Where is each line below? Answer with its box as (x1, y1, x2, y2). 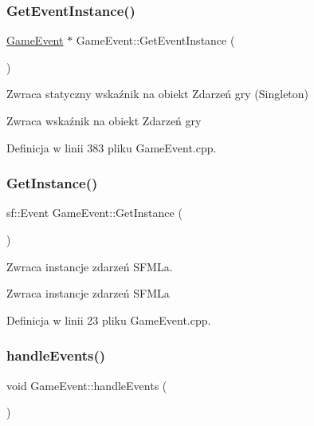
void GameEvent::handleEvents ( (6, 377, 167, 393)
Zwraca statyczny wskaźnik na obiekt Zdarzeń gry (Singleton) (6, 85, 309, 102)
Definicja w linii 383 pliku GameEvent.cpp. (6, 139, 217, 156)
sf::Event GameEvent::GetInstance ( (6, 204, 183, 221)
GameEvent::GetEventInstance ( (76, 32, 235, 49)
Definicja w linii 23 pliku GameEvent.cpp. (6, 311, 211, 328)
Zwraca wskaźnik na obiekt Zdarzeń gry (6, 112, 202, 128)
